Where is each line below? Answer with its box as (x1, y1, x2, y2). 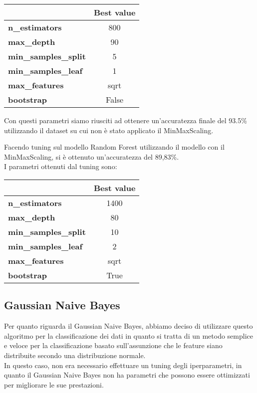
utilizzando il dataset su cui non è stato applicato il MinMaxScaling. (4, 125, 214, 135)
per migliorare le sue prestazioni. (4, 379, 104, 390)
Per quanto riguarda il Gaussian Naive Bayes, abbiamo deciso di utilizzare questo (4, 321, 253, 331)
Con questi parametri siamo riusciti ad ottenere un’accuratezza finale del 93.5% (4, 115, 247, 125)
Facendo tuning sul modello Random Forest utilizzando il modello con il (4, 142, 225, 152)
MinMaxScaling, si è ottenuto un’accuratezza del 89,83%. (4, 151, 179, 162)
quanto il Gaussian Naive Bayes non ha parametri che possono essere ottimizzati (4, 370, 250, 380)
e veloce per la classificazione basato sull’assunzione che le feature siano (4, 340, 223, 351)
